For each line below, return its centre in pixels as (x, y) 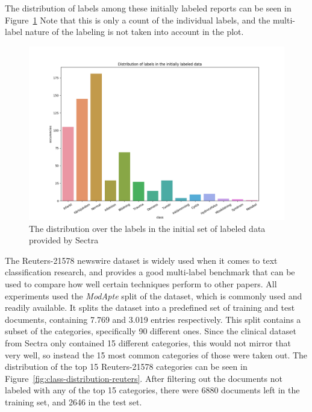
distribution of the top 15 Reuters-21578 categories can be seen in (126, 367)
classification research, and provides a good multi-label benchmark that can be (150, 272)
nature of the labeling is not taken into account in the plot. (134, 32)
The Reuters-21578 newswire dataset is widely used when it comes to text (141, 260)
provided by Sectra (64, 240)
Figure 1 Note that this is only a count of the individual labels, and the (138, 20)
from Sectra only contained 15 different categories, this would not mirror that (148, 342)
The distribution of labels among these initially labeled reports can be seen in (148, 8)
